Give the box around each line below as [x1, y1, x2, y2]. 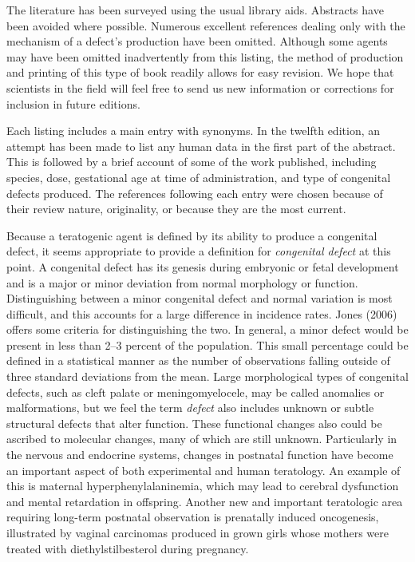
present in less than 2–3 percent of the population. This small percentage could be [6, 336, 409, 353]
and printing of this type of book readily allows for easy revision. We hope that [6, 64, 394, 81]
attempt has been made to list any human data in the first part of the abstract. [6, 137, 396, 154]
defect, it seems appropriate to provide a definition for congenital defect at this [6, 243, 391, 259]
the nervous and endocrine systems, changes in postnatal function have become [6, 446, 393, 463]
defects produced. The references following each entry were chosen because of [6, 184, 383, 201]
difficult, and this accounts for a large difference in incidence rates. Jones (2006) [6, 305, 397, 322]
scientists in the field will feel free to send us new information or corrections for [6, 79, 394, 96]
